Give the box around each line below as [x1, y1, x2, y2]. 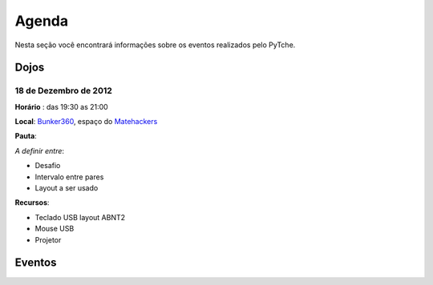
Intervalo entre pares [34, 172, 104, 182]
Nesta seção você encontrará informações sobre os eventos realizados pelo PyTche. [14, 40, 296, 50]
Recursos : [14, 198, 50, 207]
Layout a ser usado [34, 183, 99, 193]
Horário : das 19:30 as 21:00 [14, 102, 108, 111]
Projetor [34, 235, 62, 244]
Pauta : [14, 131, 38, 141]
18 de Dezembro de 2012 [14, 85, 112, 96]
